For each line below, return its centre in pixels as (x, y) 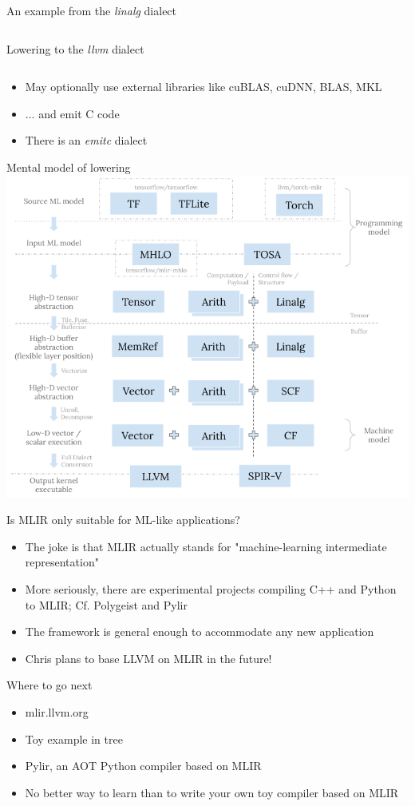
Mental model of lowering (69, 167)
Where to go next (49, 685)
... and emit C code (72, 113)
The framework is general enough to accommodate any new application (200, 631)
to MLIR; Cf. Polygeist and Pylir (106, 604)
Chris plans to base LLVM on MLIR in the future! (148, 658)
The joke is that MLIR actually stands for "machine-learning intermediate (206, 546)
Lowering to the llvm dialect (75, 48)
